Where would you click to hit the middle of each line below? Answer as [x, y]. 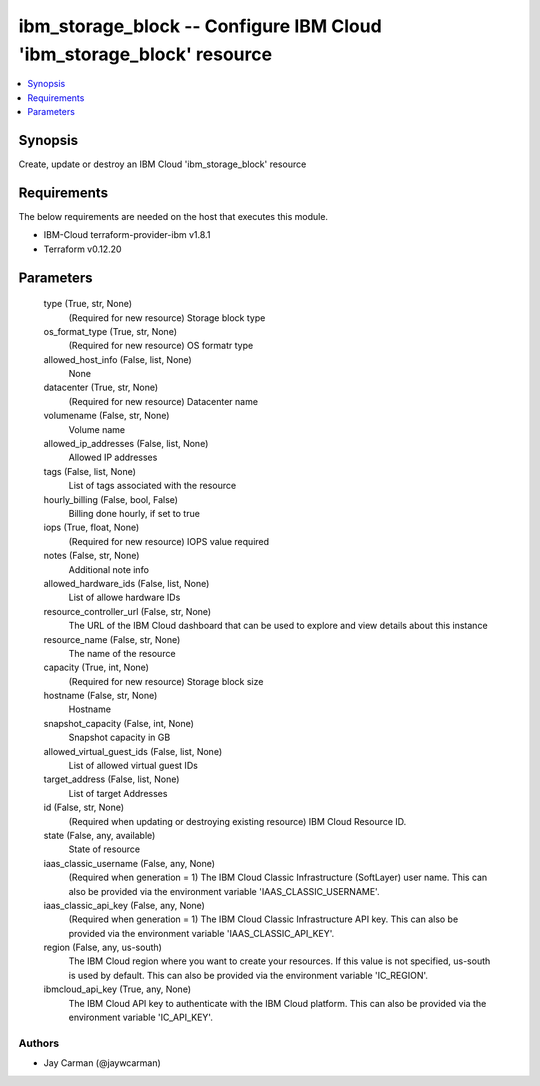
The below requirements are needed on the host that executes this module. [173, 216]
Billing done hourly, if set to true [134, 513]
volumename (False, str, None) [106, 416]
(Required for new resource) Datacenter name [163, 401]
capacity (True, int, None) [96, 667]
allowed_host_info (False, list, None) [117, 359]
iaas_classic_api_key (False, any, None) [124, 905]
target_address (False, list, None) [111, 779]
